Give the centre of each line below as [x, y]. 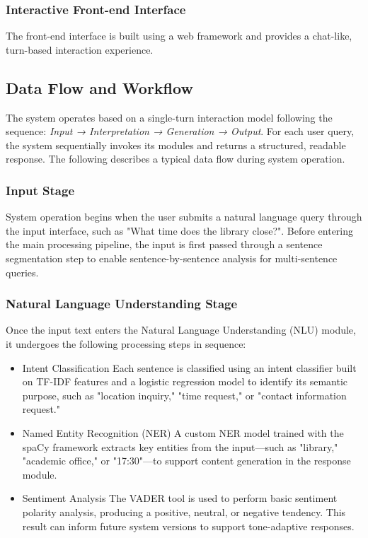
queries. [22, 272]
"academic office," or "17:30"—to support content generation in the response [186, 461]
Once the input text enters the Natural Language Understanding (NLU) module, [181, 330]
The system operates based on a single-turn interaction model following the [169, 117]
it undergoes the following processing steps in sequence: [126, 343]
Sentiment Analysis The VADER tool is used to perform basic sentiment [180, 498]
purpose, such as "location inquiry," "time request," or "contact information [184, 395]
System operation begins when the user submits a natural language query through [184, 217]
